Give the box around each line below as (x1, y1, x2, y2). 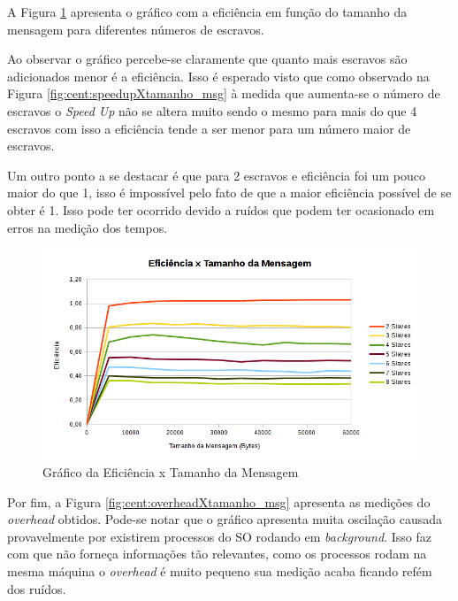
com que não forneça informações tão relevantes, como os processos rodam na (7, 544, 427, 563)
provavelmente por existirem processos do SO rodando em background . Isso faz (7, 527, 431, 545)
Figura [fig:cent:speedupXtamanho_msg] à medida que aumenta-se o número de (7, 84, 440, 103)
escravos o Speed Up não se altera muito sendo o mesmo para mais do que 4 (7, 101, 417, 119)
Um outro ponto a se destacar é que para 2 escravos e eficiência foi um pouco (7, 166, 425, 184)
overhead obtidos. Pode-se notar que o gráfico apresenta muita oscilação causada (7, 510, 443, 528)
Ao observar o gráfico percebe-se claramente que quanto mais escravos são (7, 50, 408, 68)
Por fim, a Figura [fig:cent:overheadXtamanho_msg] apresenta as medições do (7, 492, 431, 511)
